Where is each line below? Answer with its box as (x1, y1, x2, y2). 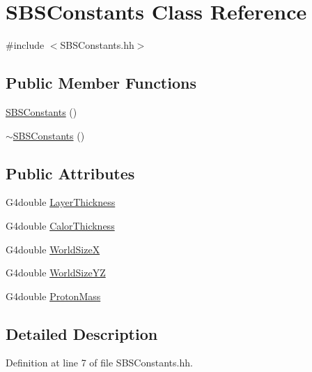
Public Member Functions (6, 72, 196, 94)
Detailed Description (6, 322, 158, 344)
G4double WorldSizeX (6, 241, 100, 256)
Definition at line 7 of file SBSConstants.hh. (6, 355, 193, 370)
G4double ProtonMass (6, 288, 101, 303)
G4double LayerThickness (6, 195, 116, 209)
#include (6, 38, 45, 52)
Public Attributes (6, 162, 135, 184)
